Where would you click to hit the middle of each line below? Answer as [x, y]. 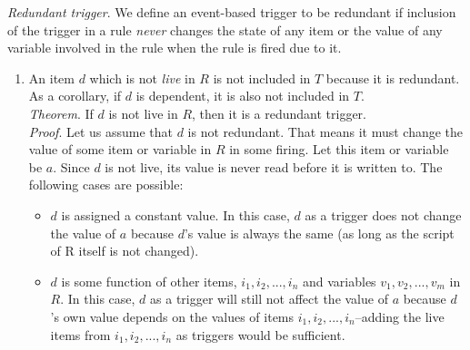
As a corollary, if [75, 96]
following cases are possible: [106, 185]
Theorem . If [61, 113]
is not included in [262, 78]
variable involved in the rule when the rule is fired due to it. [175, 48]
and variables [340, 281]
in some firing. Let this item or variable [339, 149]
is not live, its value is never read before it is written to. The [274, 166]
